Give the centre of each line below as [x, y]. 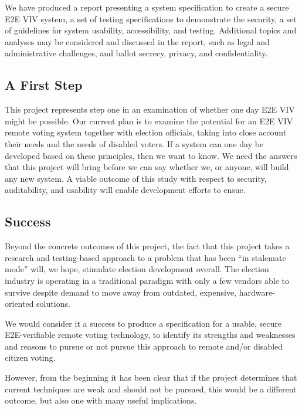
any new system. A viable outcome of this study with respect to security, [136, 178]
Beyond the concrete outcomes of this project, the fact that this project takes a [147, 246]
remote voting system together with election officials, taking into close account [146, 132]
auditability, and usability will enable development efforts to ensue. [125, 190]
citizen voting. [30, 358]
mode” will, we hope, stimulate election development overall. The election [137, 269]
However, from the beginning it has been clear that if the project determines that [151, 377]
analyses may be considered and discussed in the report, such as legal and [137, 41]
